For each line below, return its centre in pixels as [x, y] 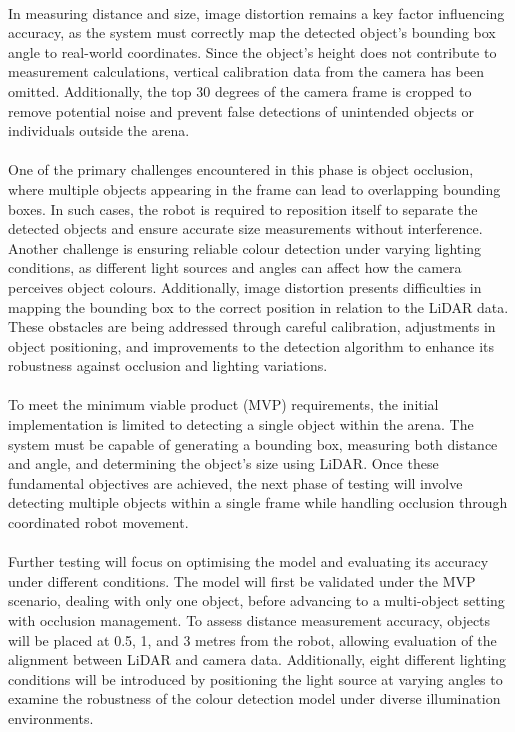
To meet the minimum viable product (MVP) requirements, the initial [223, 404]
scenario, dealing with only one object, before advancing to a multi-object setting [256, 600]
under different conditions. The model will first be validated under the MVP [242, 580]
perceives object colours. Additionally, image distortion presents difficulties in [245, 286]
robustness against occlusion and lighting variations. [168, 365]
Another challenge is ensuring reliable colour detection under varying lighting [244, 247]
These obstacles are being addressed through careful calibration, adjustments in [252, 326]
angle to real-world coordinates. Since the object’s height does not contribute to [252, 51]
